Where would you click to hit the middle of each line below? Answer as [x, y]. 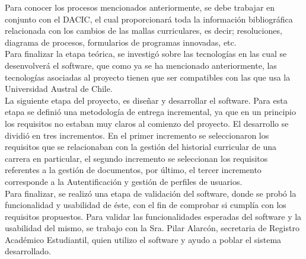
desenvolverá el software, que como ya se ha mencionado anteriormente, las [141, 65]
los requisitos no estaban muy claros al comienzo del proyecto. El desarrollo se [147, 123]
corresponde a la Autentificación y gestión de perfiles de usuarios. [124, 181]
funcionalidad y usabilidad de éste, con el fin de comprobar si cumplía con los [146, 205]
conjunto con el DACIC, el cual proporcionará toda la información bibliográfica [149, 19]
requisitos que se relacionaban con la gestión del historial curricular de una [141, 147]
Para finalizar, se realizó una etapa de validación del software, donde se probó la [151, 193]
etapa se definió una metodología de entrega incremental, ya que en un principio [150, 112]
